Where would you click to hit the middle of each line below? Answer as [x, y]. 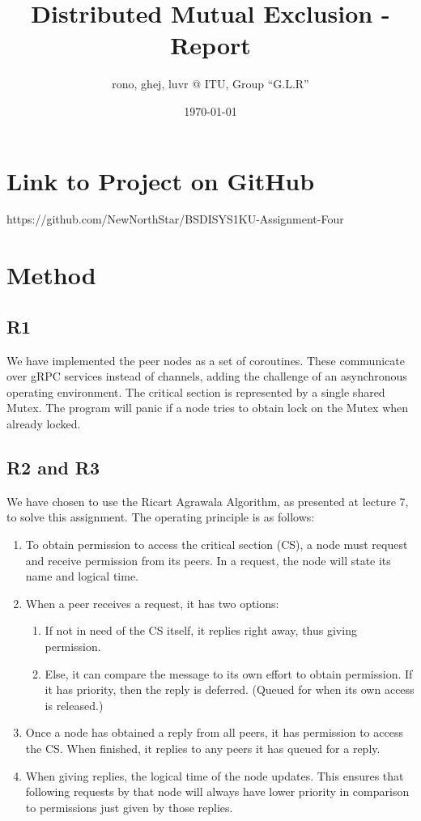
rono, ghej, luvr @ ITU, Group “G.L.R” [210, 84]
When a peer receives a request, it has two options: [152, 603]
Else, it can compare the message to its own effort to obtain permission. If [229, 673]
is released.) [74, 705]
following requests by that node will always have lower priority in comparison [217, 791]
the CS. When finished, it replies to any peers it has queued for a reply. [203, 748]
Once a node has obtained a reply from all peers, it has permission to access [214, 732]
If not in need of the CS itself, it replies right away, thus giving [201, 630]
